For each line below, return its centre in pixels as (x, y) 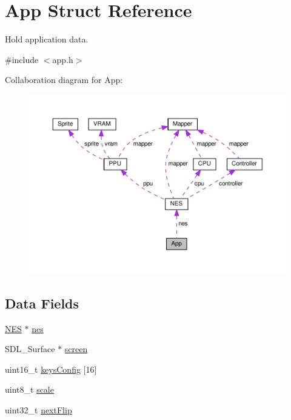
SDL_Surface (30, 349)
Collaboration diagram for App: (64, 80)
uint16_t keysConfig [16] (51, 369)
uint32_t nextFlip (38, 409)
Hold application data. (47, 39)
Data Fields (42, 303)
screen (76, 349)
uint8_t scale (29, 389)
